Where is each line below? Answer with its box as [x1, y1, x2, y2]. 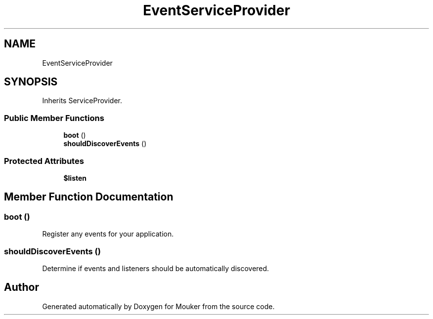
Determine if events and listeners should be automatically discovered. [42, 264, 269, 273]
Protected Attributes [4, 156, 84, 166]
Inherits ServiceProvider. [42, 96, 123, 105]
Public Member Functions [4, 113, 104, 123]
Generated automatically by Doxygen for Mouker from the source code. [42, 302, 275, 311]
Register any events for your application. [42, 230, 174, 239]
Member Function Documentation [4, 191, 173, 203]
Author [4, 281, 39, 294]
